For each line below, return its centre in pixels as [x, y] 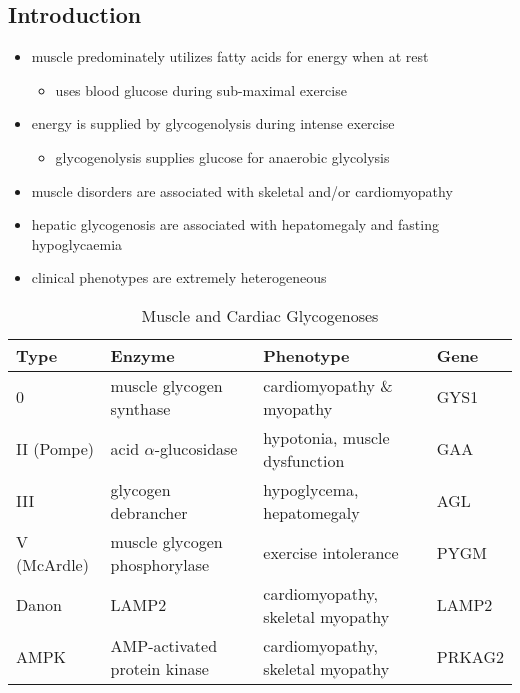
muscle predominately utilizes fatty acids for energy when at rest [230, 56]
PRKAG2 [470, 657]
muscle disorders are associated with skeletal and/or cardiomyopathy [242, 190]
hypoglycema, [311, 489]
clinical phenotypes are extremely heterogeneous [179, 277]
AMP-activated [164, 645]
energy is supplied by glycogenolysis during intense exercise [213, 123]
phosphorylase [160, 564]
